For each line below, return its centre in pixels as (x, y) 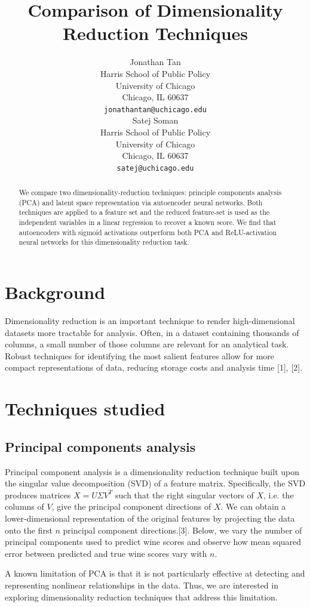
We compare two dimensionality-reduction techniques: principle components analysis (150, 192)
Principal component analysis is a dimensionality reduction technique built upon (152, 471)
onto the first (29, 530)
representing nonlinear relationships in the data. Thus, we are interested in (142, 585)
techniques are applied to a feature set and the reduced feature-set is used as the (144, 212)
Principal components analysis (100, 446)
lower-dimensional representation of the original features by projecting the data (150, 518)
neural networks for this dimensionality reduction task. (104, 242)
